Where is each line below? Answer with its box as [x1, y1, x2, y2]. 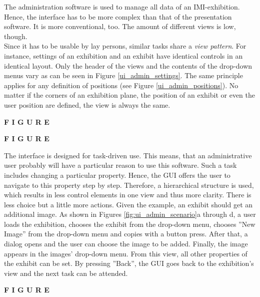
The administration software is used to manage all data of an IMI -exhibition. [4, 2, 240, 12]
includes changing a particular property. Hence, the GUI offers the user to [4, 169, 230, 180]
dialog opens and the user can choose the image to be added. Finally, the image [4, 238, 248, 249]
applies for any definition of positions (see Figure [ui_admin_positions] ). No [4, 80, 238, 90]
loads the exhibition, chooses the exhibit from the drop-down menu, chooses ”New [4, 218, 255, 229]
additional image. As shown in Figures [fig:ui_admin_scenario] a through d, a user [4, 209, 256, 219]
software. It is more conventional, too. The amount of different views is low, [4, 21, 236, 32]
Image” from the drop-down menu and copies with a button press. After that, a [4, 228, 248, 239]
